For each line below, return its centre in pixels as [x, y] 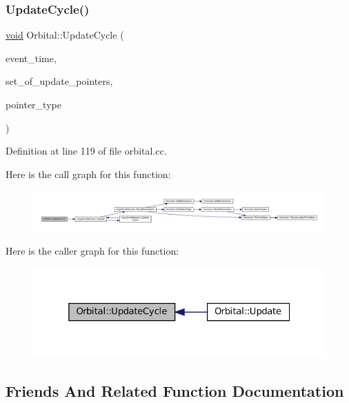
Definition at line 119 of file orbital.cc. [86, 151]
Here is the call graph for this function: [88, 174]
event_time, [31, 58]
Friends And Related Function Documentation [175, 391]
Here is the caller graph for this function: [92, 250]
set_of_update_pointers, [59, 81]
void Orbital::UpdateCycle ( [65, 35]
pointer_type [33, 104]
